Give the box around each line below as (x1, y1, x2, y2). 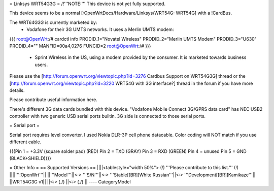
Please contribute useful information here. (9, 97, 97, 103)
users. (35, 61, 48, 68)
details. (9, 87, 25, 93)
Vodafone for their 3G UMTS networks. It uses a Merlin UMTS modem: (26, 26, 175, 33)
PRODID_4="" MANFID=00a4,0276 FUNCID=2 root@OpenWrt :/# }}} (9, 43, 151, 49)
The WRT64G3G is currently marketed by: (9, 19, 97, 25)
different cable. (9, 139, 42, 145)
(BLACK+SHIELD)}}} (9, 155, 52, 162)
